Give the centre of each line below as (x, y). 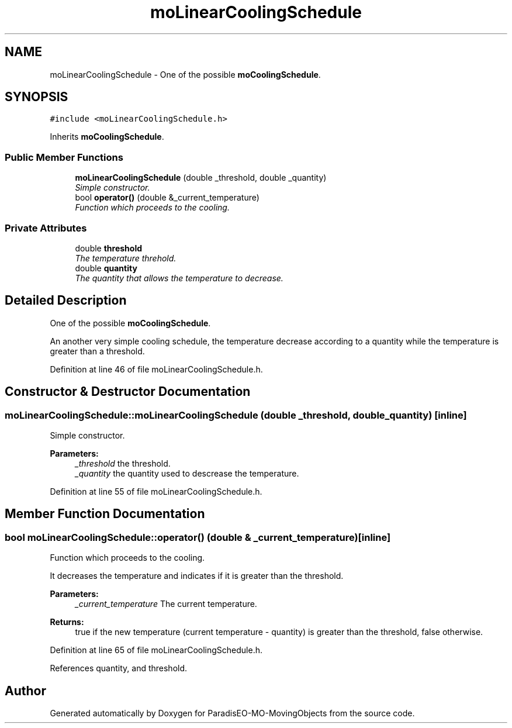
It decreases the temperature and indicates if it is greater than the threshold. (197, 576)
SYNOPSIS (37, 97)
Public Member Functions (64, 157)
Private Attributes (46, 228)
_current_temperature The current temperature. (166, 604)
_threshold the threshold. (123, 463)
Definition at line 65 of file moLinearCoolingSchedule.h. (156, 650)
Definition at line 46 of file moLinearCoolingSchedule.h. (156, 369)
